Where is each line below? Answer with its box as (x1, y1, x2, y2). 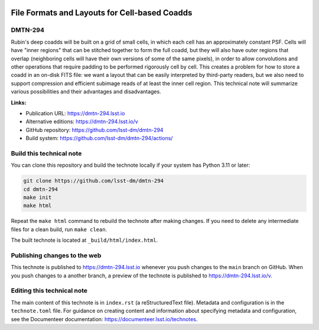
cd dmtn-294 (23, 186, 58, 192)
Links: (11, 99, 27, 106)
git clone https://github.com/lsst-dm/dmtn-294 (23, 177, 164, 185)
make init (23, 194, 52, 200)
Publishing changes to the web (11, 251, 102, 260)
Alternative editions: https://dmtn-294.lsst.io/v (25, 118, 138, 125)
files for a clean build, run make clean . (11, 225, 108, 233)
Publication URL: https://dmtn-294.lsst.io (25, 109, 125, 117)
